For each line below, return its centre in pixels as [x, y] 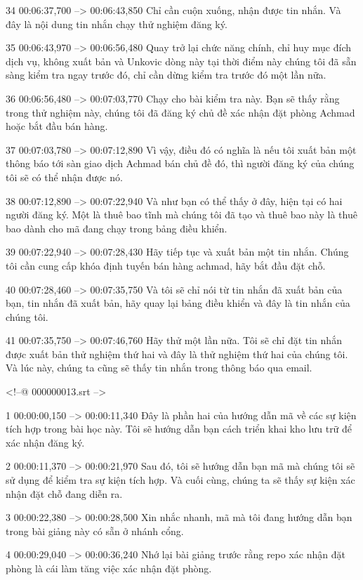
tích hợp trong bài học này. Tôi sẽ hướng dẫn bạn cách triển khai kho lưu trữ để [179, 429]
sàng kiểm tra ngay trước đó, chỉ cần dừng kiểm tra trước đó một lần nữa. [166, 75]
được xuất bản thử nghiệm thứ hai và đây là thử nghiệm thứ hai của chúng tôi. [177, 354]
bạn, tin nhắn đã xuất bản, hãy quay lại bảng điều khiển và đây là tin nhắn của [178, 303]
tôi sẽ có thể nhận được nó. [64, 177]
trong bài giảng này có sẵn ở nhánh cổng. [95, 530]
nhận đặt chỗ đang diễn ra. [64, 493]
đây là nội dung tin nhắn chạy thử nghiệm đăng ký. [117, 24]
